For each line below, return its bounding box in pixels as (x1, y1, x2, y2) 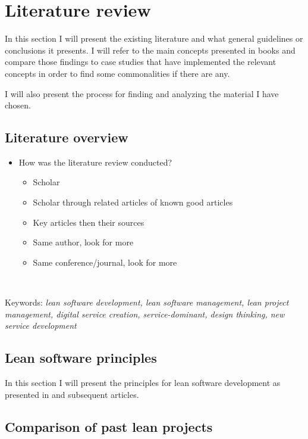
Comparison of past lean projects (5, 417, 213, 435)
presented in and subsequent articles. (5, 388, 139, 400)
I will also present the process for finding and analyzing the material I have (5, 87, 279, 99)
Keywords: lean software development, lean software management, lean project (5, 296, 289, 309)
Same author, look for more (33, 236, 134, 248)
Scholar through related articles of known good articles (33, 196, 233, 208)
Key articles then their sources (33, 216, 144, 228)
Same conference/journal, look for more (33, 256, 177, 268)
